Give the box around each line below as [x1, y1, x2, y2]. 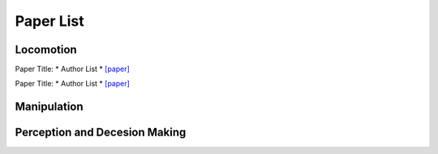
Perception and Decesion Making [15, 126, 187, 139]
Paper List [15, 12, 84, 30]
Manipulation [15, 100, 84, 114]
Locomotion [15, 43, 77, 56]
